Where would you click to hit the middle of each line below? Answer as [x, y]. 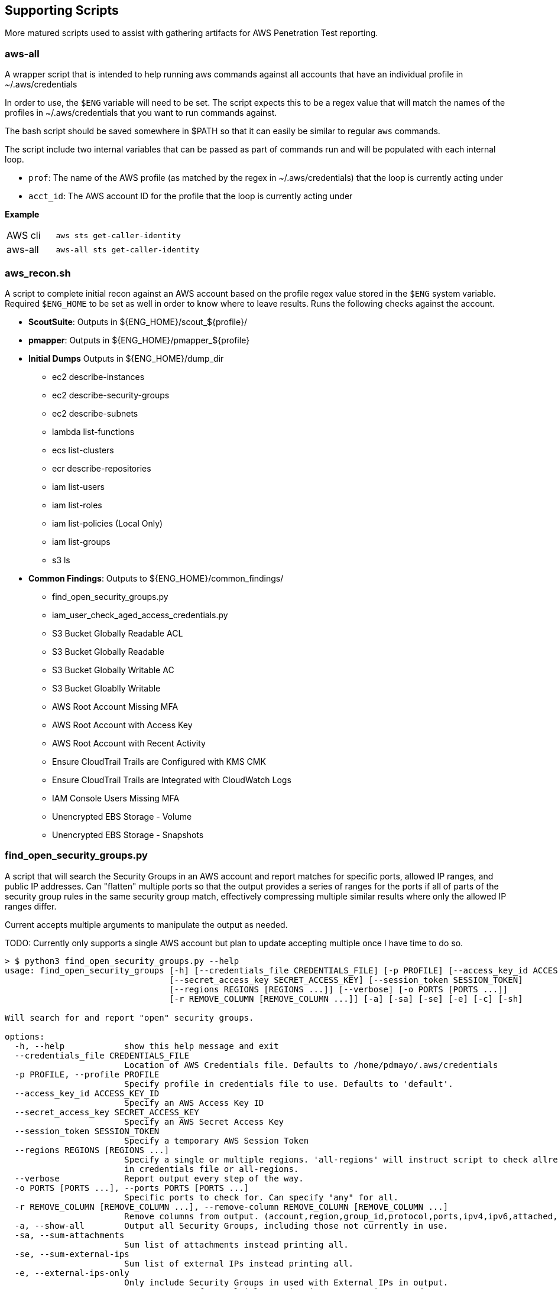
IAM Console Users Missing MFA [116, 798]
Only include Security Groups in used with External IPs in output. [286, 1282]
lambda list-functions [93, 431]
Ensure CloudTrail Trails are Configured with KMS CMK [159, 761]
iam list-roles [77, 505]
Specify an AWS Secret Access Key [204, 1121]
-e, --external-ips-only [72, 1273]
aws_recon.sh [38, 273]
